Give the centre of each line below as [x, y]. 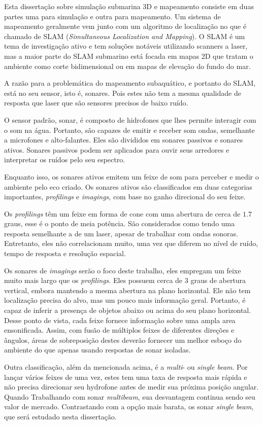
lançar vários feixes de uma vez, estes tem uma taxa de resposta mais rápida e [126, 377]
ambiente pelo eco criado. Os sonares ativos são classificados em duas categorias [128, 186]
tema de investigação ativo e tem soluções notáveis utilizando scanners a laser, [126, 46]
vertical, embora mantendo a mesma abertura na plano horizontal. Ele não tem [127, 290]
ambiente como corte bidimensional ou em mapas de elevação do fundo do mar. [127, 66]
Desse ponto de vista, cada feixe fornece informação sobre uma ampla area [120, 320]
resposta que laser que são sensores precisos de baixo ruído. [96, 103]
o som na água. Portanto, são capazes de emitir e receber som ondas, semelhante [129, 130]
